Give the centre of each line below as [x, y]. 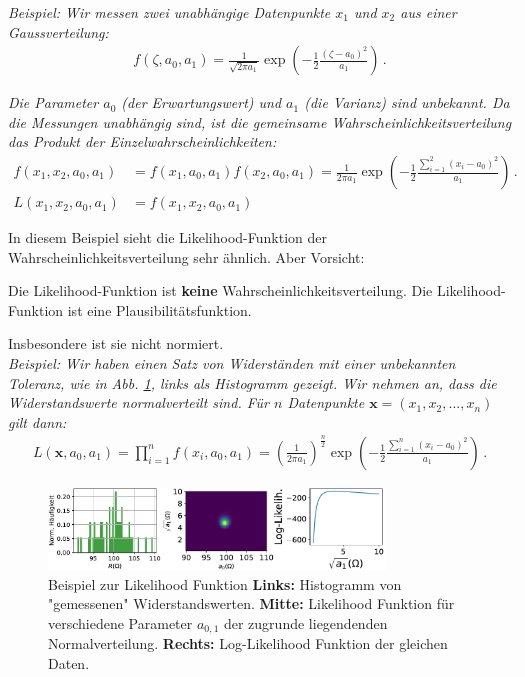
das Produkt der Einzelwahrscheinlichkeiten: [142, 141]
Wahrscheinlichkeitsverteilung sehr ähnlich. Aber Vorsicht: [186, 256]
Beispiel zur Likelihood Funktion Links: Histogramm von [225, 583]
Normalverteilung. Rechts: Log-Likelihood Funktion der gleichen [248, 643]
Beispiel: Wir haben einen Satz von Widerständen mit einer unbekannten [232, 363]
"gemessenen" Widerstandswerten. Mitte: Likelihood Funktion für [251, 603]
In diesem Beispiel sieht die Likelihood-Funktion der [167, 237]
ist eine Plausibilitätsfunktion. [159, 309]
